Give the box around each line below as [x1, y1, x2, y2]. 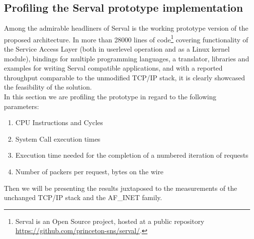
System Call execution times [15, 133, 101, 144]
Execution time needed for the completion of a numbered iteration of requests [15, 150, 249, 160]
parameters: [4, 101, 39, 111]
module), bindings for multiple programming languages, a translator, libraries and [4, 53, 249, 63]
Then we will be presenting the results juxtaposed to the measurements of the [4, 183, 237, 193]
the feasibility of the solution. [4, 82, 92, 92]
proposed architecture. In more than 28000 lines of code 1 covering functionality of [4, 33, 249, 44]
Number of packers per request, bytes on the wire [15, 166, 164, 176]
